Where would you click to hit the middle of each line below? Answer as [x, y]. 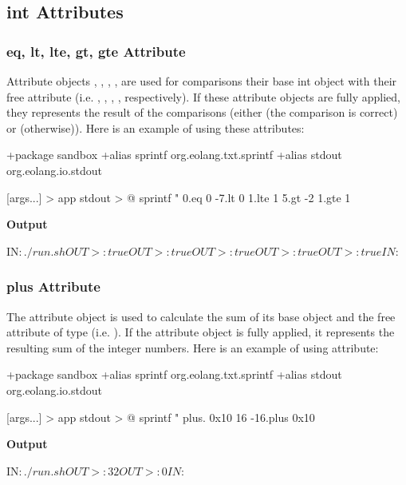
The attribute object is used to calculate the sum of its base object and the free [201, 316]
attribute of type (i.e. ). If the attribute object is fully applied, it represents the [201, 332]
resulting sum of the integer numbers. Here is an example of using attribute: [193, 347]
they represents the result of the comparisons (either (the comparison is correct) [202, 112]
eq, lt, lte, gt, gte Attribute [96, 51]
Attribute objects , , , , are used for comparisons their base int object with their [202, 81]
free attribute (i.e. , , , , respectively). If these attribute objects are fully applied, [203, 96]
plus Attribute [53, 286]
